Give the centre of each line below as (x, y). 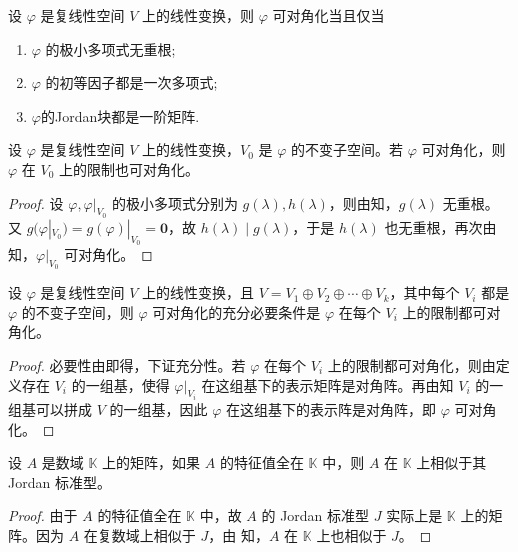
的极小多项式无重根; (110, 48)
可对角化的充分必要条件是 (236, 311)
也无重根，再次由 (440, 226)
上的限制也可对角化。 (129, 168)
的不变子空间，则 (77, 311)
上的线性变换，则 (197, 15)
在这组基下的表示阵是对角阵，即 (330, 408)
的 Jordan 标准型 (315, 515)
